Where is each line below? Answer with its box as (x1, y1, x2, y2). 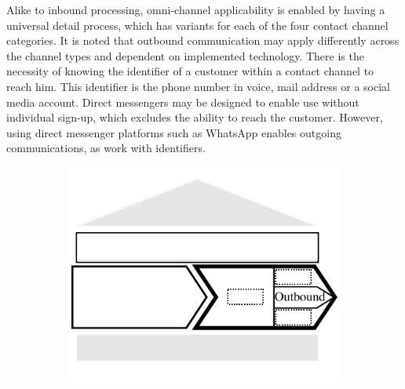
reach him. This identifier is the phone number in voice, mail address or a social (6, 78, 391, 94)
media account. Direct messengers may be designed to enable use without (6, 93, 359, 110)
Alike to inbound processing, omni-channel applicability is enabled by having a (6, 2, 385, 17)
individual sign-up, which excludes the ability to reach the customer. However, (6, 109, 383, 125)
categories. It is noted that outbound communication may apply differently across (6, 32, 400, 49)
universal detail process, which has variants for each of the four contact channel (6, 16, 389, 33)
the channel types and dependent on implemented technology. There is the (6, 47, 364, 64)
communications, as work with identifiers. (6, 140, 206, 156)
